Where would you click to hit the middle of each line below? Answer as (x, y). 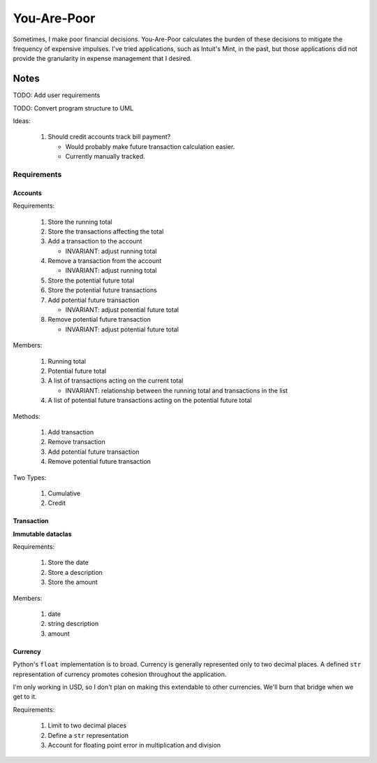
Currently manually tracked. (105, 157)
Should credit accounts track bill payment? (109, 137)
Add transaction (71, 432)
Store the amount (73, 582)
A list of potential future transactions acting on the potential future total (150, 400)
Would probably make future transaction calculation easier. (150, 146)
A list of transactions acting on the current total (116, 380)
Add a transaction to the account (95, 241)
